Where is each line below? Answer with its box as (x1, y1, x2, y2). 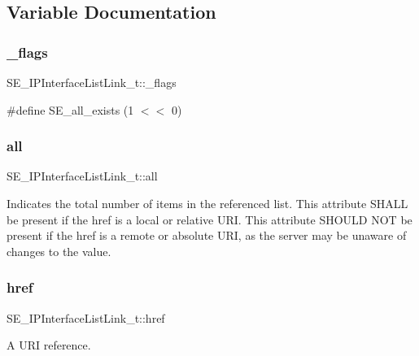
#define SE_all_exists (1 (7, 101, 134, 118)
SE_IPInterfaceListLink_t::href (7, 309, 165, 326)
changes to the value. (7, 242, 111, 259)
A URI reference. (7, 336, 91, 354)
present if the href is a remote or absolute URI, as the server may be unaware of (7, 227, 407, 244)
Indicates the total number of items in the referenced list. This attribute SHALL (7, 195, 408, 211)
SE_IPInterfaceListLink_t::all (7, 167, 158, 185)
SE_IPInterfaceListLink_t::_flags (7, 74, 177, 90)
